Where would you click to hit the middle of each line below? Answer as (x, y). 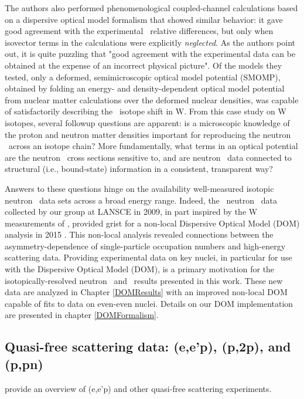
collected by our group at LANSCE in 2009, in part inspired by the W (131, 212)
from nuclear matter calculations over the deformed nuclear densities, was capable (152, 99)
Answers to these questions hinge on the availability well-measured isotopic (139, 188)
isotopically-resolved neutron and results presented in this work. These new (144, 280)
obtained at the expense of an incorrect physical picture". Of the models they (144, 65)
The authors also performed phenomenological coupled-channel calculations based (151, 8)
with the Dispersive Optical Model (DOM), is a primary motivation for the (140, 269)
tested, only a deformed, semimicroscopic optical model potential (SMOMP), (143, 77)
